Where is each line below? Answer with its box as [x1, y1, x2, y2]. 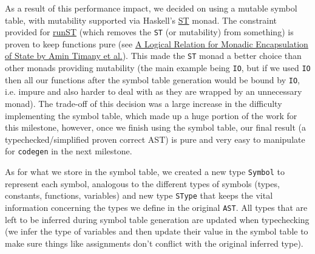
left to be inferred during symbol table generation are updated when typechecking [5, 213, 310, 225]
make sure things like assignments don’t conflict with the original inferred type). [5, 236, 303, 249]
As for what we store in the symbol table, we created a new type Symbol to [5, 165, 285, 178]
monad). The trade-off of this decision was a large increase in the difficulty [5, 97, 282, 109]
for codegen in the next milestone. [5, 145, 132, 157]
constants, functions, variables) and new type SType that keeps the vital [5, 189, 273, 202]
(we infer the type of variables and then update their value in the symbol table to [5, 225, 308, 238]
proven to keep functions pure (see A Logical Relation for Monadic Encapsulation [5, 37, 308, 50]
